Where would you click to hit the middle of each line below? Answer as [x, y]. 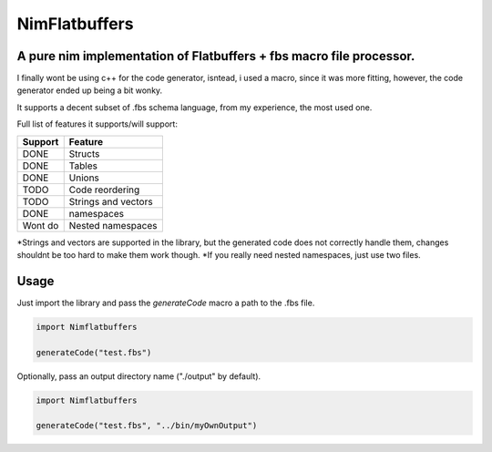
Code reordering [104, 190]
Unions [84, 178]
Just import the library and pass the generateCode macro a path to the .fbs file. [166, 303]
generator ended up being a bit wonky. [90, 90]
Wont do [41, 225]
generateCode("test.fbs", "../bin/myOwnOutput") [147, 426]
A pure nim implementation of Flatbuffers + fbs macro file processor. [216, 56]
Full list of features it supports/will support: [97, 124]
